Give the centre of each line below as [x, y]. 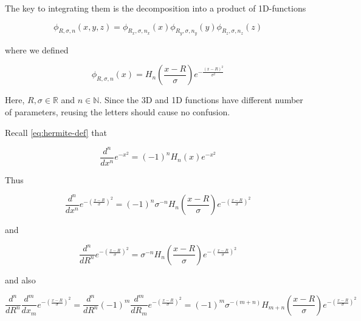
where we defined [37, 49]
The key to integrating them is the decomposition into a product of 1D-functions [156, 8]
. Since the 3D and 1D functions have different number [201, 100]
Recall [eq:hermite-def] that [56, 132]
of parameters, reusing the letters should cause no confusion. [118, 111]
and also [20, 279]
